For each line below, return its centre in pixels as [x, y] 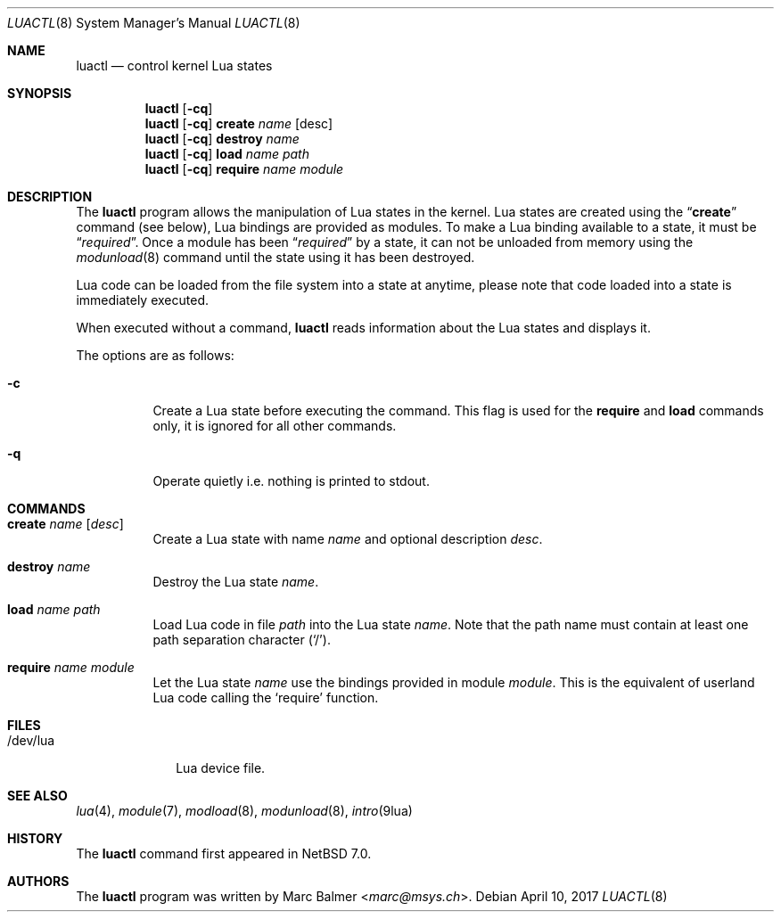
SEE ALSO [37, 796]
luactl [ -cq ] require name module [244, 169]
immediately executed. [142, 300]
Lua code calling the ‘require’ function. [266, 697]
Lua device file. [221, 768]
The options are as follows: [155, 355]
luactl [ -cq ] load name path [227, 154]
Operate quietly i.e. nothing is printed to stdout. [291, 481]
